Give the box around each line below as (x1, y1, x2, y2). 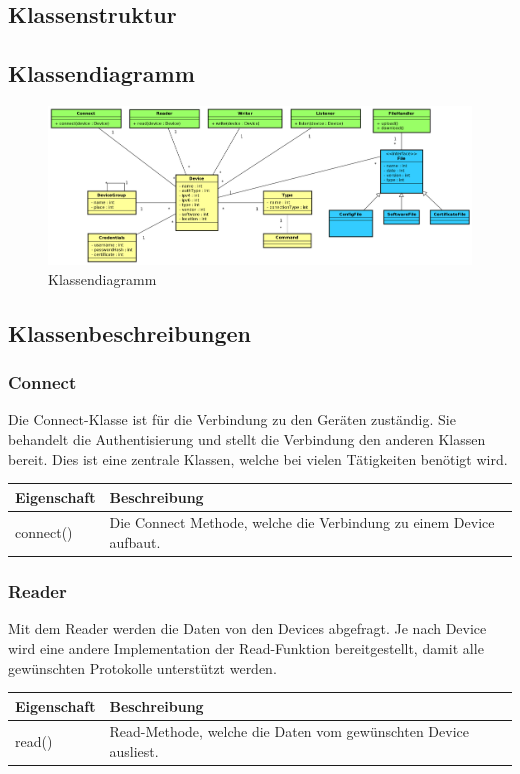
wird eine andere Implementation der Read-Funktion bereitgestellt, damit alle (8, 637, 484, 658)
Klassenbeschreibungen (8, 317, 251, 348)
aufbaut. (109, 532, 161, 553)
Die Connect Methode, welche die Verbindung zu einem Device (109, 512, 495, 533)
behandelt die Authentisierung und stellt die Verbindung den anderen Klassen (8, 428, 486, 449)
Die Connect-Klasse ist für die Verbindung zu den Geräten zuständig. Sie (8, 409, 456, 430)
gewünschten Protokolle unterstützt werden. (8, 657, 277, 678)
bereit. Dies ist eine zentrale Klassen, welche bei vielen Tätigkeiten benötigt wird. (8, 448, 508, 469)
